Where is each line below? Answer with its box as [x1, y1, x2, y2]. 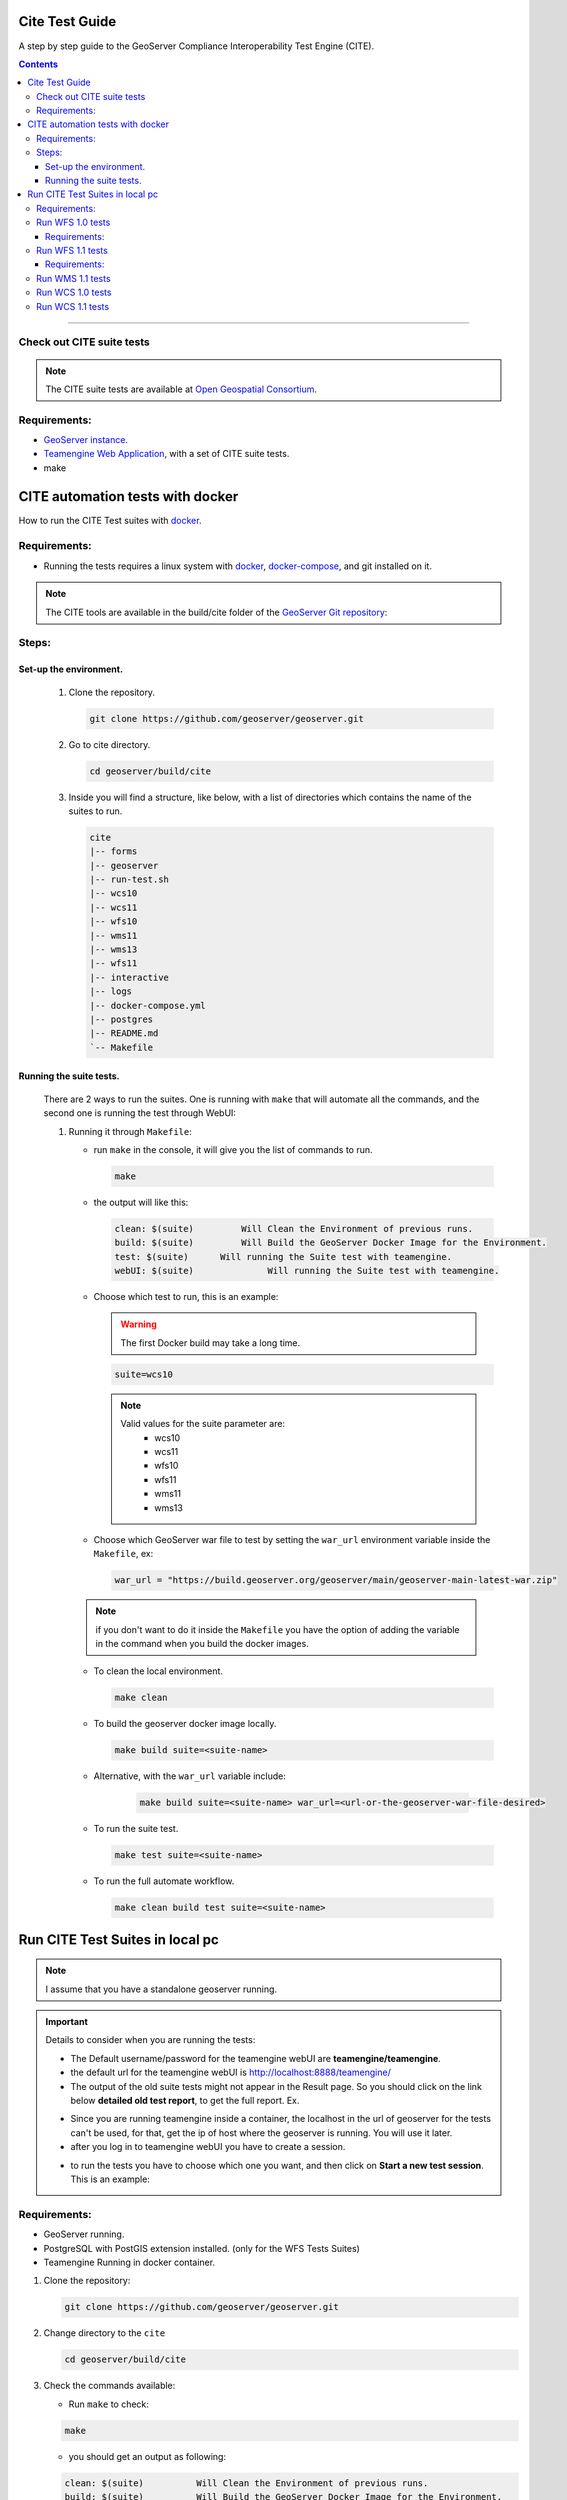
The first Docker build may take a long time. [120, 1336, 301, 1349]
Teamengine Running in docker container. [43, 2256, 215, 2268]
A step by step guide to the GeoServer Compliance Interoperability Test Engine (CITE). [18, 40, 375, 52]
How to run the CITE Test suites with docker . [18, 514, 202, 526]
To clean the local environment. [93, 1665, 224, 1677]
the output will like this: [93, 1196, 189, 1208]
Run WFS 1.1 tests [36, 244, 109, 256]
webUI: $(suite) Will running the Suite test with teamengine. [114, 1265, 500, 1277]
